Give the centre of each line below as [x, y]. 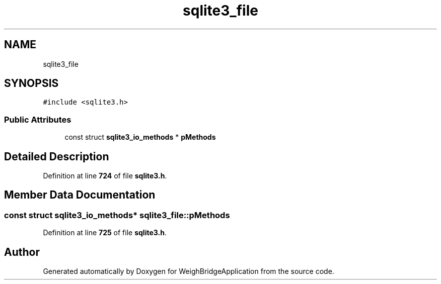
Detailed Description [57, 156]
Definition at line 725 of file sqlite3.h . [105, 233]
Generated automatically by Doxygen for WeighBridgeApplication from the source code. [189, 271]
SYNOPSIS [31, 83]
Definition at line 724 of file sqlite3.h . [105, 176]
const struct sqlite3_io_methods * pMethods [140, 137]
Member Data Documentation [80, 195]
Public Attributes [38, 119]
